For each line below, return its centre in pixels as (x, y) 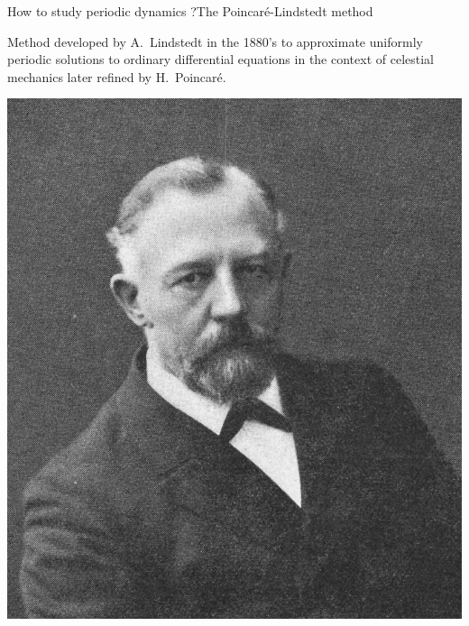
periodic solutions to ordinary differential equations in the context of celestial (221, 59)
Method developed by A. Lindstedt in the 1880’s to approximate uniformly (215, 41)
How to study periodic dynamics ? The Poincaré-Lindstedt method (190, 11)
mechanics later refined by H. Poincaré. (117, 76)
